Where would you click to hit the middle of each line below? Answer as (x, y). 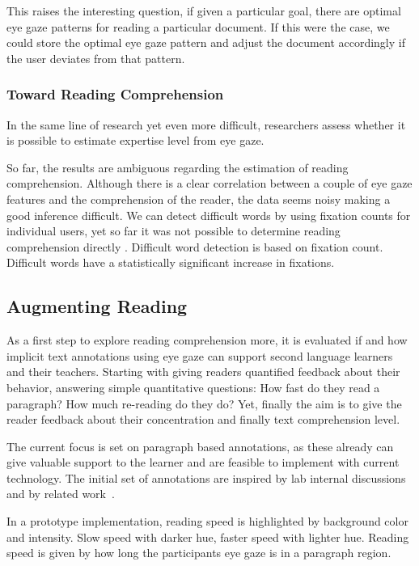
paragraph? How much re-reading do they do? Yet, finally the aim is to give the (204, 403)
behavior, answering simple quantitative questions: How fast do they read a (193, 387)
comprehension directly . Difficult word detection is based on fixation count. (195, 246)
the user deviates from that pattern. (96, 58)
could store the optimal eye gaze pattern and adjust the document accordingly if (206, 42)
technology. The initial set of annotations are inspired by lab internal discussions (206, 477)
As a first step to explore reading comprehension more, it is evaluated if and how (207, 340)
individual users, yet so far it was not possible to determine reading (174, 231)
